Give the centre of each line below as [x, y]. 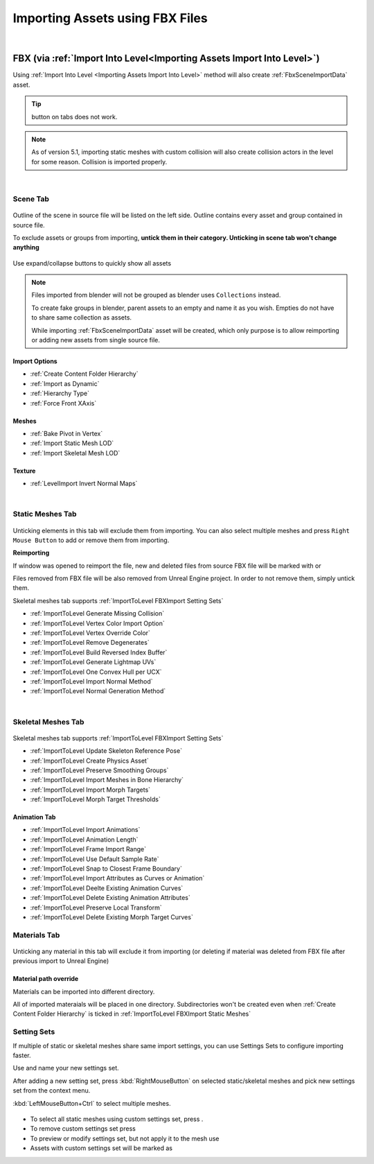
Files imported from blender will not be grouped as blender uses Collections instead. [156, 295]
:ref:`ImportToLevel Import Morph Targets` [90, 790]
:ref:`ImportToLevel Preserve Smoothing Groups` [99, 770]
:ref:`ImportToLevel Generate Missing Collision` [97, 614]
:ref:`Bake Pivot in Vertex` [66, 434]
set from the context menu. [52, 1091]
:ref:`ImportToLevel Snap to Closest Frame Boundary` [106, 869]
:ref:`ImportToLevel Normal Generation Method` [98, 691]
